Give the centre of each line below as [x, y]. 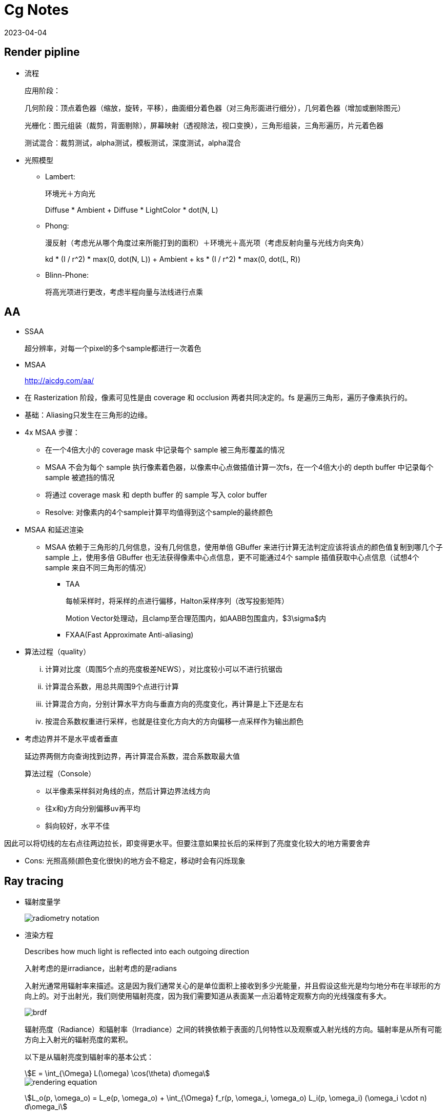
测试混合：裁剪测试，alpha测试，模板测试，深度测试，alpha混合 [133, 142]
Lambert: [60, 176]
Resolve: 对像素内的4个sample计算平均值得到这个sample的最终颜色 [159, 512]
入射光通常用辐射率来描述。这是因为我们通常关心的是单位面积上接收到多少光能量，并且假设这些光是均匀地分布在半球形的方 [233, 986]
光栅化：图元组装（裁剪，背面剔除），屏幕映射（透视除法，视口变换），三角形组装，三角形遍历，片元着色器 [204, 125]
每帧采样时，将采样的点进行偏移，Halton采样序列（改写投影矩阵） [177, 601]
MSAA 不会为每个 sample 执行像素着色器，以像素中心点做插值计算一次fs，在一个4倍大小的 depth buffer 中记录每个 [239, 467]
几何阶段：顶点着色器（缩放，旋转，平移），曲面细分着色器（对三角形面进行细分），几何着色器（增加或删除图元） [215, 108]
